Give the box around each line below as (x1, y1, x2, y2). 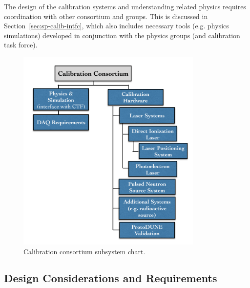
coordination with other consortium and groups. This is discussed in (4, 11, 208, 21)
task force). (4, 40, 38, 50)
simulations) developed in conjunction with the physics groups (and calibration (4, 30, 240, 40)
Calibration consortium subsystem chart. (23, 246, 146, 256)
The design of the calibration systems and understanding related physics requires (4, 1, 246, 11)
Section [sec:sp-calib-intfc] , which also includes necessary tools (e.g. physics (4, 21, 229, 31)
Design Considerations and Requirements (4, 270, 217, 285)
